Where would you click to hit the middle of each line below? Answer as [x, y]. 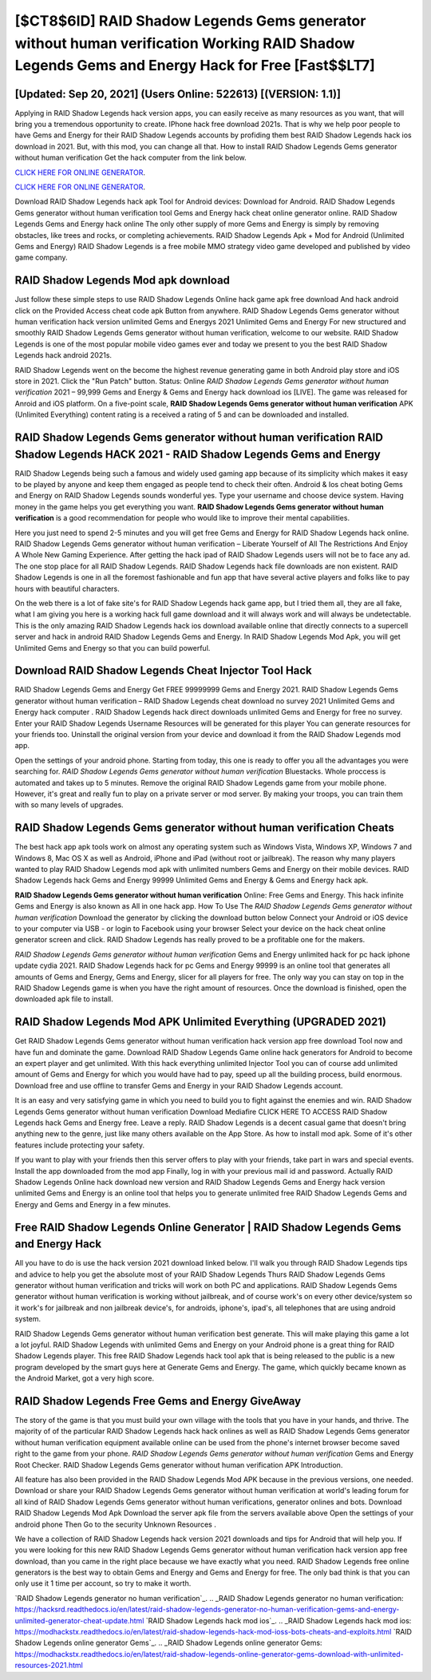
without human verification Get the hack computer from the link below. [130, 158]
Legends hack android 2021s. [63, 355]
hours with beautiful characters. [67, 588]
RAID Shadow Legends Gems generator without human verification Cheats [204, 828]
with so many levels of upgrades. [69, 805]
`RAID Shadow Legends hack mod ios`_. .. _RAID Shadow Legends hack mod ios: [279, 1620]
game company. [41, 258]
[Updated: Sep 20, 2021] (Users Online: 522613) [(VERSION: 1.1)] [178, 94]
